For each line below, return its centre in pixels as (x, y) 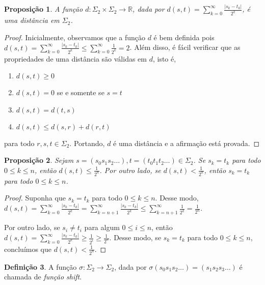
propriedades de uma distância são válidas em (75, 58)
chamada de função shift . (43, 277)
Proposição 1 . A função (44, 9)
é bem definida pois (184, 37)
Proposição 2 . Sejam (39, 160)
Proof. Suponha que (35, 198)
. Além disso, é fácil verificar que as (185, 47)
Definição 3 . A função (41, 266)
